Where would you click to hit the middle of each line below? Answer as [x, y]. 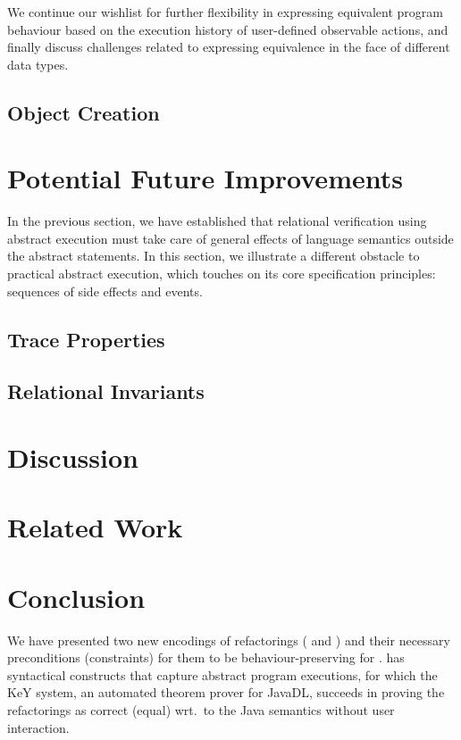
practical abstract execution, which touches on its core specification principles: [222, 274]
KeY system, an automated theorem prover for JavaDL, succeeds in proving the [226, 692]
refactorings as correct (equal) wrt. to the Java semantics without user [201, 710]
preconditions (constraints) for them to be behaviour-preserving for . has [206, 657]
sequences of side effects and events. [105, 291]
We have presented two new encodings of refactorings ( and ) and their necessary [229, 640]
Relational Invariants [106, 391]
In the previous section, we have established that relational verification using [217, 221]
